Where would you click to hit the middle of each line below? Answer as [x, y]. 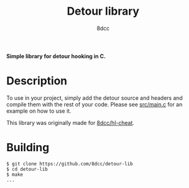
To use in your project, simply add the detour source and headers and [94, 98]
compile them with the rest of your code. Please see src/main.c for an [94, 104]
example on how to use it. [39, 111]
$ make [15, 175]
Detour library [103, 11]
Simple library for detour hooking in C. [56, 56]
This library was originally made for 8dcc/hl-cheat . [71, 122]
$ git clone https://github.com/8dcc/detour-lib [70, 164]
